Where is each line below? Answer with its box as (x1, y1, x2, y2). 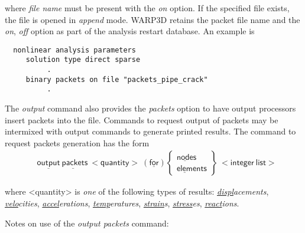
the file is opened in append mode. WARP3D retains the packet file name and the (5, 13, 300, 25)
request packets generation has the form (5, 136, 150, 149)
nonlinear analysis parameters (13, 45, 136, 54)
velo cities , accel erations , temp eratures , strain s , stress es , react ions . (5, 197, 239, 209)
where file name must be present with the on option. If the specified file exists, (5, 2, 290, 14)
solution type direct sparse (25, 55, 141, 64)
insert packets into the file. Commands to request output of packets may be (5, 113, 278, 126)
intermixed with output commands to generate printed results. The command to (5, 125, 296, 137)
